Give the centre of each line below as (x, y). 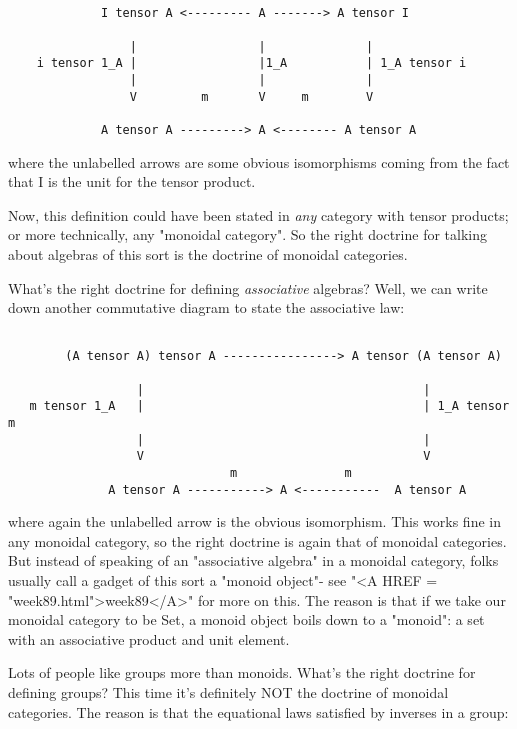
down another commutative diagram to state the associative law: (206, 307)
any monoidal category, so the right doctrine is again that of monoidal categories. (257, 540)
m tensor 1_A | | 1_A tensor (269, 406)
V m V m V (251, 96)
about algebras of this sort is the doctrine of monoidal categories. (208, 253)
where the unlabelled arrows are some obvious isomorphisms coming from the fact (259, 161)
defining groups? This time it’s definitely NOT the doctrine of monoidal (228, 692)
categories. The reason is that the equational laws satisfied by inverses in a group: (258, 711)
